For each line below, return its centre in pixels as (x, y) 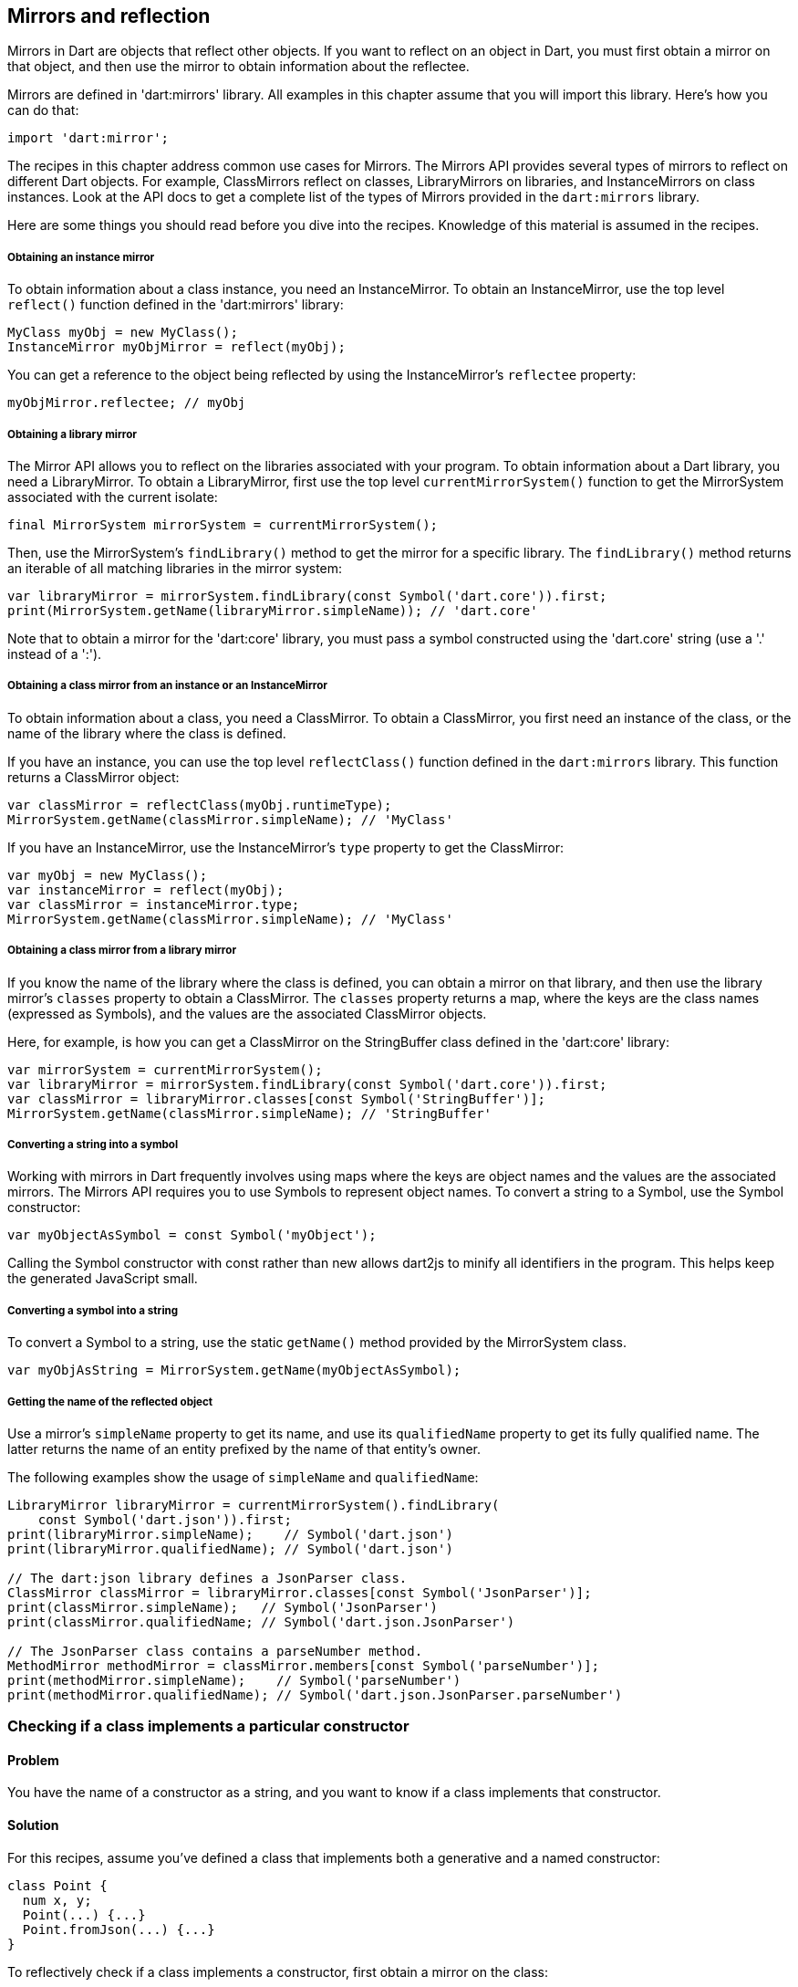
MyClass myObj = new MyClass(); (123, 333)
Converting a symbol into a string (93, 1310)
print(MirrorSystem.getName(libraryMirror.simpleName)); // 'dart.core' (273, 610)
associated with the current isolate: (113, 497)
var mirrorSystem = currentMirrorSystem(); (165, 1069)
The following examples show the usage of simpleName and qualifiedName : (243, 1477)
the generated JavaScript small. (103, 1279)
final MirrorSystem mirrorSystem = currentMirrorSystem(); (223, 524)
